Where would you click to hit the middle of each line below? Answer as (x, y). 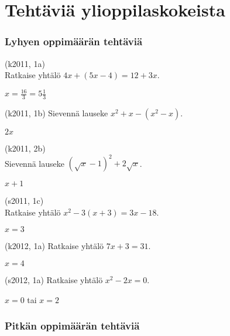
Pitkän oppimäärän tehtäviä (72, 326)
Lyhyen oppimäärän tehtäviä (74, 41)
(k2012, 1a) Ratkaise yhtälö (54, 246)
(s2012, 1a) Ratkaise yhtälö (54, 280)
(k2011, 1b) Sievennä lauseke (56, 113)
